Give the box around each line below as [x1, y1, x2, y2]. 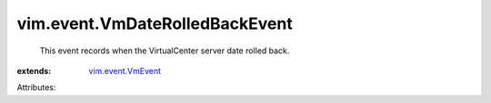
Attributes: [16, 82, 56, 93]
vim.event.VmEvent [88, 65, 162, 76]
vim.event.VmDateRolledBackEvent [16, 14, 293, 33]
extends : [16, 65, 52, 76]
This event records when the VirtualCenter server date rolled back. [39, 45, 290, 56]
